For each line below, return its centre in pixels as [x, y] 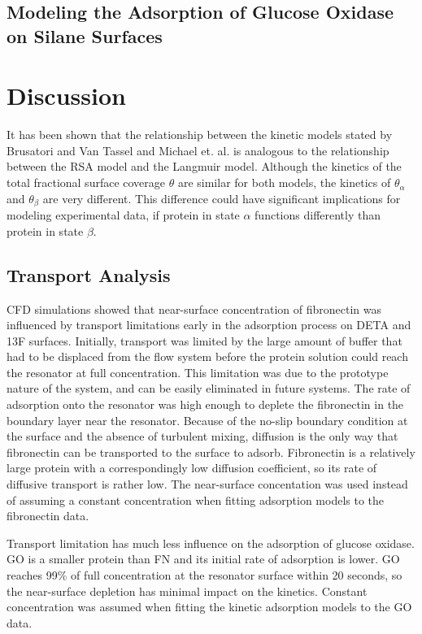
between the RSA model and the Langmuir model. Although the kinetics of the [204, 166]
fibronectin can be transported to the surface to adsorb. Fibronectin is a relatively [211, 452]
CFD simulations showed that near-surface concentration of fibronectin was [194, 308]
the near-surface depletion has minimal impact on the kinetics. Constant [187, 591]
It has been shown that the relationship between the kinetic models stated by [200, 135]
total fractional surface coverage [86, 182]
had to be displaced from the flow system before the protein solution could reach [207, 356]
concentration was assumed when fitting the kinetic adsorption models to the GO [209, 607]
